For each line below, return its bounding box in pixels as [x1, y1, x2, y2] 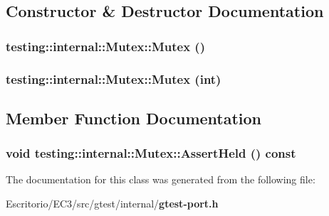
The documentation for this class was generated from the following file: [6, 172, 315, 187]
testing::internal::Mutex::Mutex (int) [6, 70, 221, 87]
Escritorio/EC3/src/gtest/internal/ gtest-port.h [6, 196, 219, 211]
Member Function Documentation [6, 107, 262, 129]
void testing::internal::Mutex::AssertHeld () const [6, 144, 296, 162]
